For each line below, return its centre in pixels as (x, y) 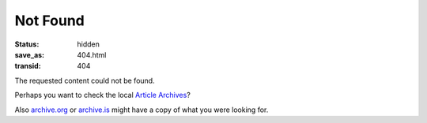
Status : (27, 44)
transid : (28, 66)
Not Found (49, 20)
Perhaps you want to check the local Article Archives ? (103, 95)
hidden (89, 44)
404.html (92, 54)
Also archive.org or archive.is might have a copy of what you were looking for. (142, 110)
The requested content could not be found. (85, 80)
